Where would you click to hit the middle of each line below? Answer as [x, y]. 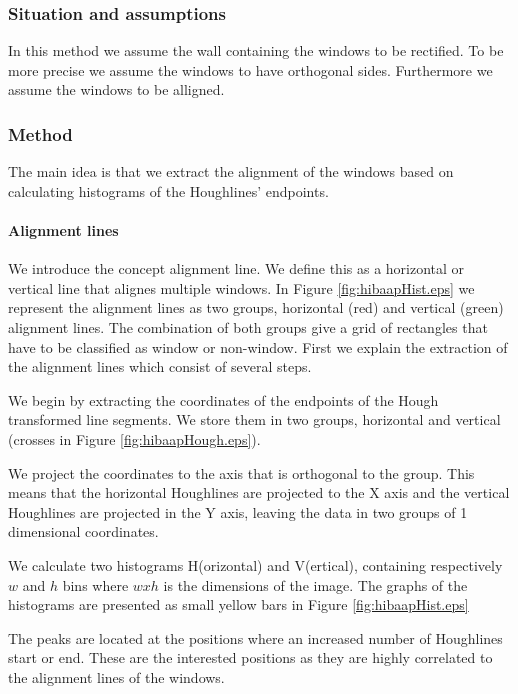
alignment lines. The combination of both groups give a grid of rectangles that [248, 326]
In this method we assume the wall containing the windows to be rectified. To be [256, 50]
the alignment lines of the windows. [116, 676]
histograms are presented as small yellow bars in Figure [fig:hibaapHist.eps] [238, 604]
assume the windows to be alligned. [116, 89]
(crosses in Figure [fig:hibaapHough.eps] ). [134, 438]
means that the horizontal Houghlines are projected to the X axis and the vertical [259, 492]
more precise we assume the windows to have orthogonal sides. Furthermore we [250, 69]
